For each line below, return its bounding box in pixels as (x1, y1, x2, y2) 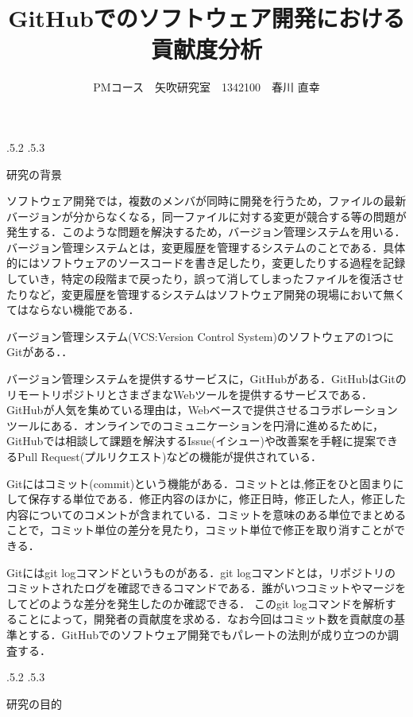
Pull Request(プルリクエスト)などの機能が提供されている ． (17, 448, 322, 464)
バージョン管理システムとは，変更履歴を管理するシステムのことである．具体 (6, 238, 406, 255)
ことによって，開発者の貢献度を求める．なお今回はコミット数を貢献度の (17, 610, 394, 627)
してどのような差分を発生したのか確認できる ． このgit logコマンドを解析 (6, 595, 385, 611)
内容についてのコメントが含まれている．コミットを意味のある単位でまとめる (6, 506, 407, 522)
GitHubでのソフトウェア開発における (8, 2, 405, 34)
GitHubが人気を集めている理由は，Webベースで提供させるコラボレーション (6, 401, 398, 418)
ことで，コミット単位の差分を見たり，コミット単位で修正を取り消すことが (6, 521, 395, 538)
